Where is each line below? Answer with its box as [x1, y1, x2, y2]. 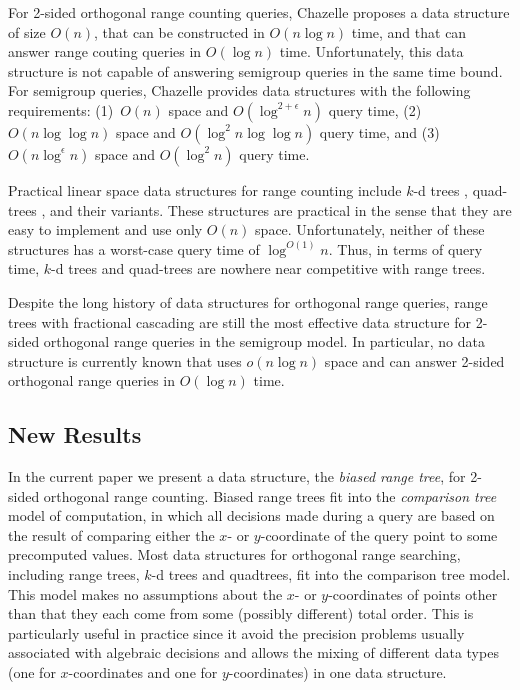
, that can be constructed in [94, 21, 265, 42]
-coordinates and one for [68, 662, 218, 683]
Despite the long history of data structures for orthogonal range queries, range [8, 291, 488, 312]
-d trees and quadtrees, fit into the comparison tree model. [151, 564, 511, 585]
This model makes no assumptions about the [8, 583, 283, 604]
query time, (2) [328, 99, 422, 120]
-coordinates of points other [328, 583, 498, 604]
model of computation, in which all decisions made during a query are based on [8, 505, 495, 526]
